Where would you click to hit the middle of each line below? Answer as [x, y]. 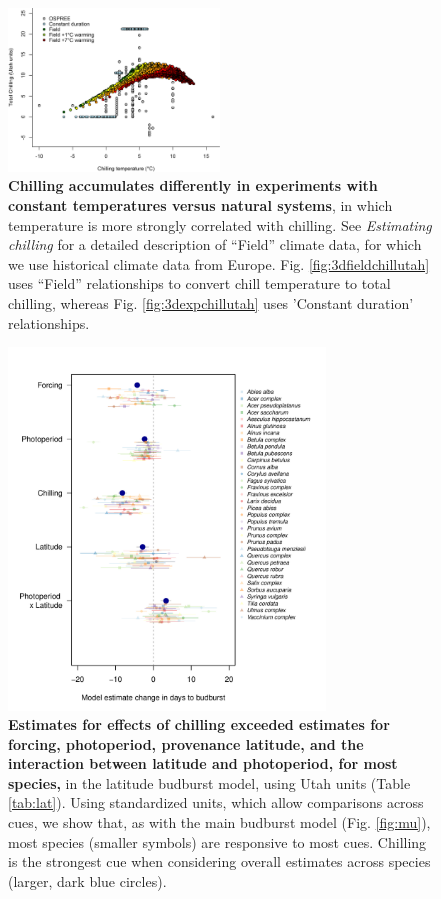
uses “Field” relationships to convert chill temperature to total [199, 283]
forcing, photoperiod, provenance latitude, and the [186, 743]
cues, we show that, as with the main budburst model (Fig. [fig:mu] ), [219, 822]
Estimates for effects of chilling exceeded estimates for [199, 724]
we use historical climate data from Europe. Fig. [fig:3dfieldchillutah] [219, 263]
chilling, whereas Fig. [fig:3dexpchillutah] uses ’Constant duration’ [211, 302]
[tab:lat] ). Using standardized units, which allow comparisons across [216, 802]
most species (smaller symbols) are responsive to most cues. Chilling [217, 841]
